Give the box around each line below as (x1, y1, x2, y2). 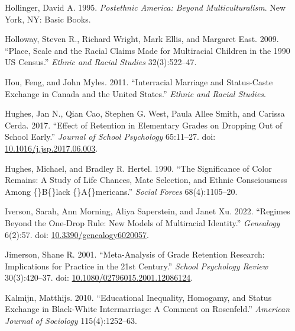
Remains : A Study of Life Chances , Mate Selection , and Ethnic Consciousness (5, 173, 287, 186)
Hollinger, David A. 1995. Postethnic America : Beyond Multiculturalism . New (5, 1, 286, 13)
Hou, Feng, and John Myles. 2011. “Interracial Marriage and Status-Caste (5, 75, 273, 88)
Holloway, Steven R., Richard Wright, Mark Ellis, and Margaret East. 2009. (5, 33, 279, 45)
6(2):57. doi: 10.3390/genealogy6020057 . (5, 228, 149, 240)
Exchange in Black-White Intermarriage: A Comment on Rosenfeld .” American (5, 303, 290, 315)
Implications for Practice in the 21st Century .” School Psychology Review (5, 259, 268, 272)
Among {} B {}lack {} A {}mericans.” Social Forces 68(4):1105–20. (5, 185, 238, 197)
